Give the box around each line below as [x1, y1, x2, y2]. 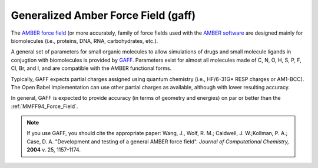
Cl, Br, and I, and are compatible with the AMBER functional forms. [11, 65, 172, 72]
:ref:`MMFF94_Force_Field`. [11, 103, 78, 110]
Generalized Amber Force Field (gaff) [11, 9, 196, 22]
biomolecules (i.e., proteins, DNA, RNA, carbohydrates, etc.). [11, 37, 158, 44]
